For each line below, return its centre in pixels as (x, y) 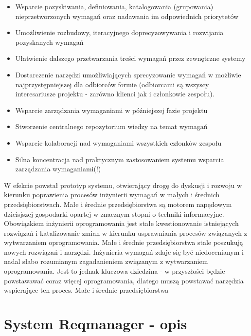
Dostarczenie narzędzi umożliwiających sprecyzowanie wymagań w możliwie (128, 74)
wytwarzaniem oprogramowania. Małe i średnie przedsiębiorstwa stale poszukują (124, 242)
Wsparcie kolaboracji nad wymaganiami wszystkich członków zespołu (118, 142)
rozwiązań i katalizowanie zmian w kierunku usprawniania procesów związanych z (126, 233)
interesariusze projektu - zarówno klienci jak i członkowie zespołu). (115, 94)
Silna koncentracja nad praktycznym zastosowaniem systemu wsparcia (120, 159)
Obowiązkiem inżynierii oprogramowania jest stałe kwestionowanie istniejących (121, 223)
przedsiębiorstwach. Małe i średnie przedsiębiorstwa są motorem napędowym (118, 204)
